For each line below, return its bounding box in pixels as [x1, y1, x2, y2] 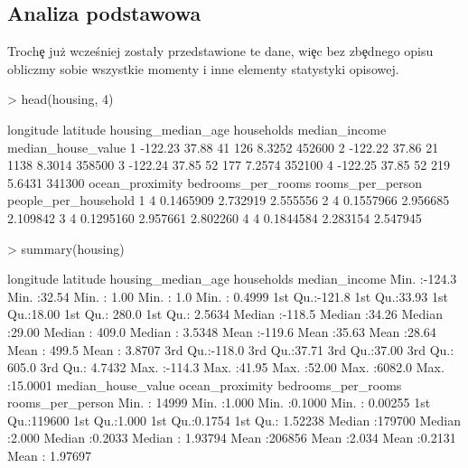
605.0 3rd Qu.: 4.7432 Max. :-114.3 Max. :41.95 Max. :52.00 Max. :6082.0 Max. [7, 358, 445, 377]
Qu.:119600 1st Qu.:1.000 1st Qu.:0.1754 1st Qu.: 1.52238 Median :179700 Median [7, 410, 461, 429]
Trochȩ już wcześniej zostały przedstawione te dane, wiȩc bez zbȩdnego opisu [7, 42, 434, 61]
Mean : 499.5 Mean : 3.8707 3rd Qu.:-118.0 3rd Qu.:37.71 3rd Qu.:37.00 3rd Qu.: [7, 340, 454, 359]
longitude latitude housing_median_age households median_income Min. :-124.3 [7, 269, 457, 288]
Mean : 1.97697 [7, 446, 91, 465]
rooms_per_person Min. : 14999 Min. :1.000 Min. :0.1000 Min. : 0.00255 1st [7, 393, 431, 412]
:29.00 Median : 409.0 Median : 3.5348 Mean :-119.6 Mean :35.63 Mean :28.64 [7, 322, 436, 341]
